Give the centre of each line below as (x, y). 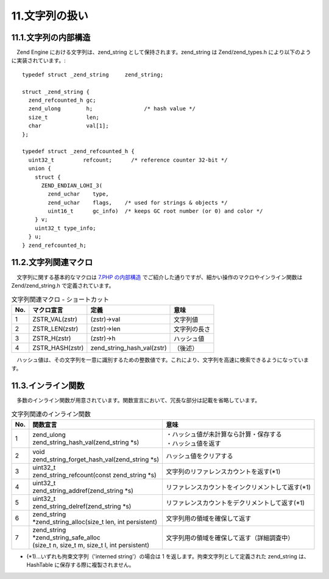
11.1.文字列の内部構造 (51, 37)
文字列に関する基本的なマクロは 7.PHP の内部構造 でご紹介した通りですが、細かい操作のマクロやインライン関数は (159, 277)
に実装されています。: (39, 60)
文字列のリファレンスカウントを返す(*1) (223, 471)
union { (40, 169)
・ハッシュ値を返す (194, 443)
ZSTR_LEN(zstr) (55, 329)
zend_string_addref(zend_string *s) (83, 491)
